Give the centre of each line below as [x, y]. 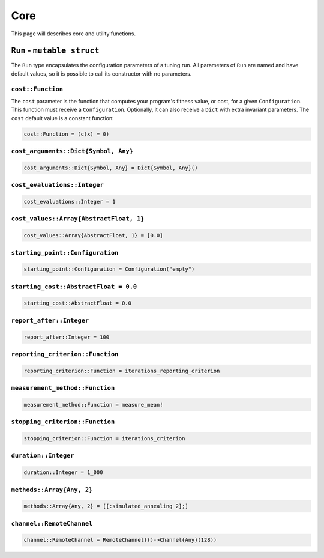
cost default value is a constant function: [62, 118]
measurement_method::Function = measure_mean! [93, 405]
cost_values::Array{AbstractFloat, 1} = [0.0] [93, 235]
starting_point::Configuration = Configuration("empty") [109, 269]
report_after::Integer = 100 [67, 337]
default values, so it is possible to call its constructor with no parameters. [101, 74]
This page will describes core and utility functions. [73, 34]
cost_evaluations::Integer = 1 [70, 202]
